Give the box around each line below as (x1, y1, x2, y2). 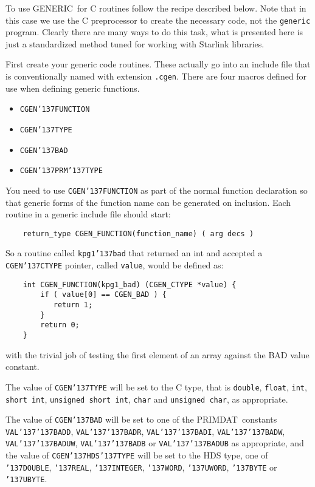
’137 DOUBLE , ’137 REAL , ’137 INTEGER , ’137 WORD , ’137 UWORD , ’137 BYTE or (5, 460, 277, 473)
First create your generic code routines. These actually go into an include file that (5, 58, 311, 70)
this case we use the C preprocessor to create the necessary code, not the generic (5, 13, 311, 26)
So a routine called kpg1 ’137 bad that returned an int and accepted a (5, 247, 263, 259)
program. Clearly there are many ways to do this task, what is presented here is (5, 26, 303, 38)
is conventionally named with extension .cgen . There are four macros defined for (5, 70, 307, 83)
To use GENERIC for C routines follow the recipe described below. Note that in (5, 2, 306, 14)
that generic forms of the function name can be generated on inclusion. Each (5, 196, 291, 208)
